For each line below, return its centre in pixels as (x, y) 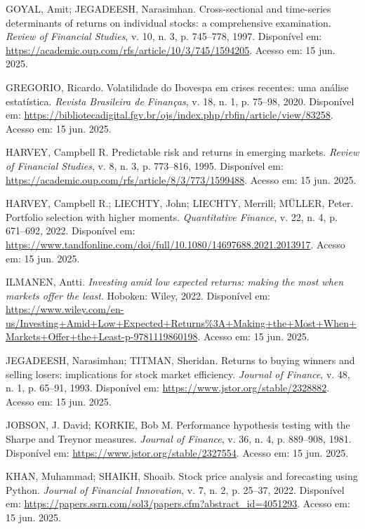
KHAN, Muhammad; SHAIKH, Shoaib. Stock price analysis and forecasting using (182, 476)
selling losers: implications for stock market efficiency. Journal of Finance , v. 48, (178, 374)
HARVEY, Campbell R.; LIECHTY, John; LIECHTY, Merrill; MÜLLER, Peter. (180, 203)
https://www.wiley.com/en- (65, 309)
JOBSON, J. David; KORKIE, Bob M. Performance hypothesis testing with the (178, 425)
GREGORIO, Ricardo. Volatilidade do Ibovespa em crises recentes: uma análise (177, 87)
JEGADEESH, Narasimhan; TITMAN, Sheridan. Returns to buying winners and (180, 360)
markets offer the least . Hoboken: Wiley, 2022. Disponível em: (138, 295)
